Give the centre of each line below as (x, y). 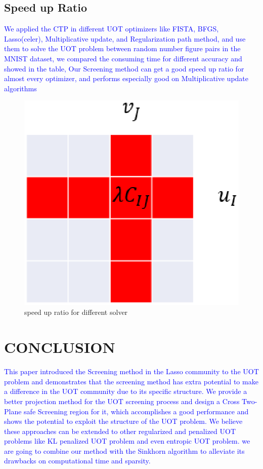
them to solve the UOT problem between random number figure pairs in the (122, 48)
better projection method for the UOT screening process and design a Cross (122, 401)
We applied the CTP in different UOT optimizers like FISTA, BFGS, (112, 29)
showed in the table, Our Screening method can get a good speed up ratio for (124, 68)
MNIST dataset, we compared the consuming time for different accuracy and (123, 58)
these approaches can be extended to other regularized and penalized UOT (120, 431)
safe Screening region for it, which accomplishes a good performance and (136, 411)
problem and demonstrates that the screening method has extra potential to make (131, 381)
